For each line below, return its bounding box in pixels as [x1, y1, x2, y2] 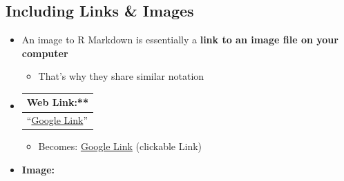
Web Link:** [26, 95, 88, 109]
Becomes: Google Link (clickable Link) [38, 139, 202, 153]
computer [21, 45, 68, 60]
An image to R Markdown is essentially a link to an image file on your [21, 32, 338, 47]
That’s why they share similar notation [38, 69, 204, 83]
